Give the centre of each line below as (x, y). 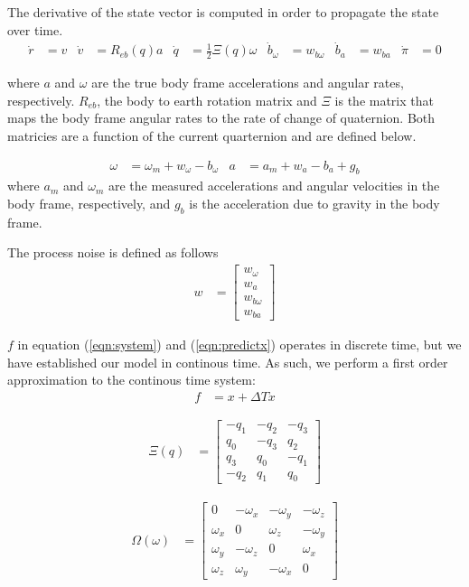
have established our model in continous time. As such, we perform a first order (228, 362)
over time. (35, 29)
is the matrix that (384, 100)
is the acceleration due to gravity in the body (314, 204)
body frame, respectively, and (89, 204)
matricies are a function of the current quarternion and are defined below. (212, 136)
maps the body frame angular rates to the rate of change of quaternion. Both (221, 118)
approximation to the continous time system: (131, 380)
